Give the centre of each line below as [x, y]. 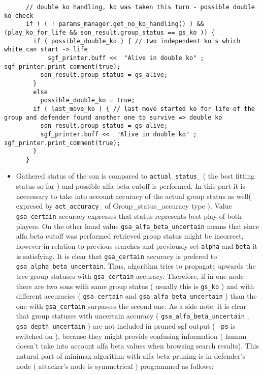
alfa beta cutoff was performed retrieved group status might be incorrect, [130, 236]
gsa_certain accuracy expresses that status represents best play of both [129, 215]
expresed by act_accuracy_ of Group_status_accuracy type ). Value [124, 206]
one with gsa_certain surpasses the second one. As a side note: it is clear [131, 306]
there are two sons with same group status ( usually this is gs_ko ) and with [135, 286]
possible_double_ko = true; [88, 100]
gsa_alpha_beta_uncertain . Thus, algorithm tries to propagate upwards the [136, 266]
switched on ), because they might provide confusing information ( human [131, 336]
